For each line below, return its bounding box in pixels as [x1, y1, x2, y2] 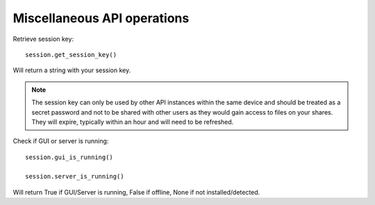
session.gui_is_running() [25, 153, 114, 161]
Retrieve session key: [12, 35, 74, 43]
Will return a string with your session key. [12, 66, 131, 74]
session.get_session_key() [25, 51, 117, 58]
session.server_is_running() [25, 172, 124, 181]
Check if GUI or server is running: [12, 137, 109, 145]
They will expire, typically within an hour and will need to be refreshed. [31, 117, 234, 126]
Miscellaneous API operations [12, 10, 190, 26]
